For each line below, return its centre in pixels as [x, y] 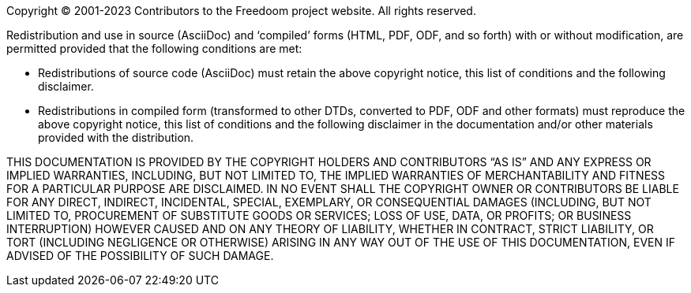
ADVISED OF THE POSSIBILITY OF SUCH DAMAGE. [140, 256]
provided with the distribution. [116, 137]
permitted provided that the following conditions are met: [154, 48]
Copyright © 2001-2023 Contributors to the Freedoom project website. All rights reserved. [241, 11]
